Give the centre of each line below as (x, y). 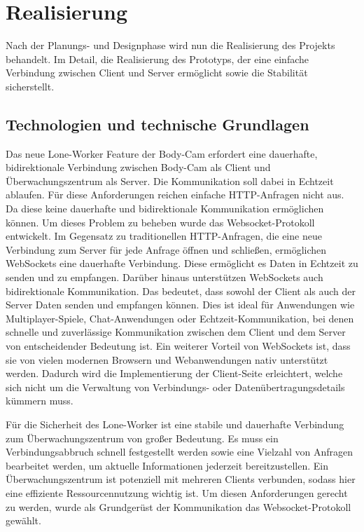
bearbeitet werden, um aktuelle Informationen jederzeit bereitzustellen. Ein (167, 465)
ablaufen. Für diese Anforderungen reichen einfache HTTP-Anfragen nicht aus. (175, 195)
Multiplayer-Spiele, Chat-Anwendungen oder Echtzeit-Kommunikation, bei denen (180, 318)
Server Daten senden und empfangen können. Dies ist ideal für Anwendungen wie (180, 305)
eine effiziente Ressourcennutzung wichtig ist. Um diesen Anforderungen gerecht (177, 492)
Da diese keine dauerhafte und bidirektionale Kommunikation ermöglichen (165, 209)
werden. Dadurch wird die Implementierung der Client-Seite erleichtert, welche (174, 373)
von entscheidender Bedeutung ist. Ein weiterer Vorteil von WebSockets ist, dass (178, 346)
